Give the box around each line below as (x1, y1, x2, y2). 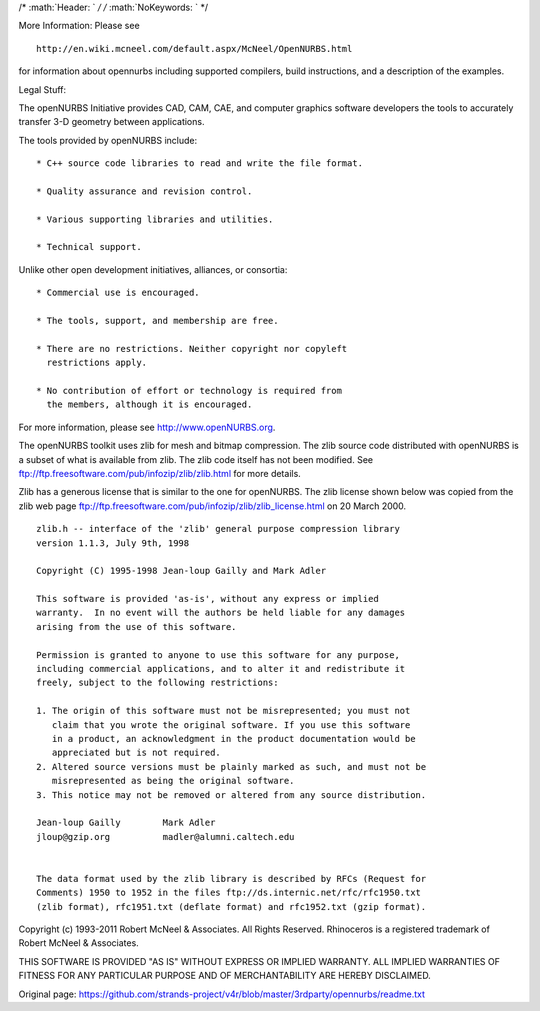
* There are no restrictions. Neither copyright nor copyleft (36, 343, 348, 354)
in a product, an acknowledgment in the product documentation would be (51, 733, 416, 744)
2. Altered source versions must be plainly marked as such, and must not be (36, 761, 427, 772)
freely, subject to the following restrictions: (36, 677, 279, 689)
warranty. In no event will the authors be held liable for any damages (36, 607, 406, 619)
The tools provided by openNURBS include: (18, 134, 198, 146)
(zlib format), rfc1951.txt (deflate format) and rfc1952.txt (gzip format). (36, 901, 427, 912)
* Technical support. (36, 241, 142, 253)
